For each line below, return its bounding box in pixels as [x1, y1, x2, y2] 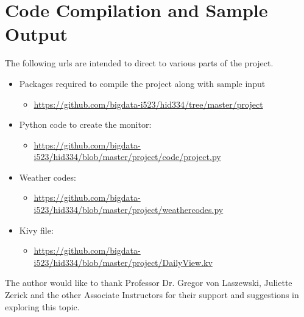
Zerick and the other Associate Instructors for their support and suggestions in [5, 288, 299, 301]
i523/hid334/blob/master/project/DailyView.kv [34, 256, 213, 268]
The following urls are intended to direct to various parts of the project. [5, 57, 274, 69]
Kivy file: [19, 223, 54, 236]
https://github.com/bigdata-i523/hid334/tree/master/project [34, 97, 263, 110]
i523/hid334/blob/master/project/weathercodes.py [34, 203, 224, 216]
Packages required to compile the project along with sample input [19, 77, 266, 89]
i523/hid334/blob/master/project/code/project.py [34, 150, 221, 163]
